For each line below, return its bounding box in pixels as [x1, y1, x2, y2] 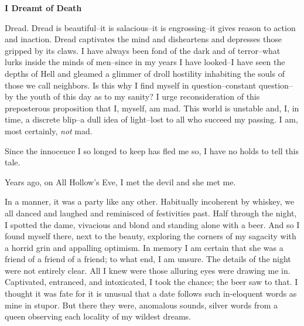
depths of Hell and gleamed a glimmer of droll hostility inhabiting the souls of [5, 67, 285, 79]
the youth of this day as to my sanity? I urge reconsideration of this [16, 90, 260, 103]
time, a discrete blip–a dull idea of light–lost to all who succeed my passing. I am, [5, 113, 298, 125]
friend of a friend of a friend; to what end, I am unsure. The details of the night [5, 253, 291, 265]
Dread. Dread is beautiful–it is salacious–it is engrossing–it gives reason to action [5, 21, 296, 33]
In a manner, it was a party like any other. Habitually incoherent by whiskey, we [5, 195, 295, 208]
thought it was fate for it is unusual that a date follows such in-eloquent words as [5, 287, 297, 300]
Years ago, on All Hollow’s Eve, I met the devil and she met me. [5, 175, 236, 188]
